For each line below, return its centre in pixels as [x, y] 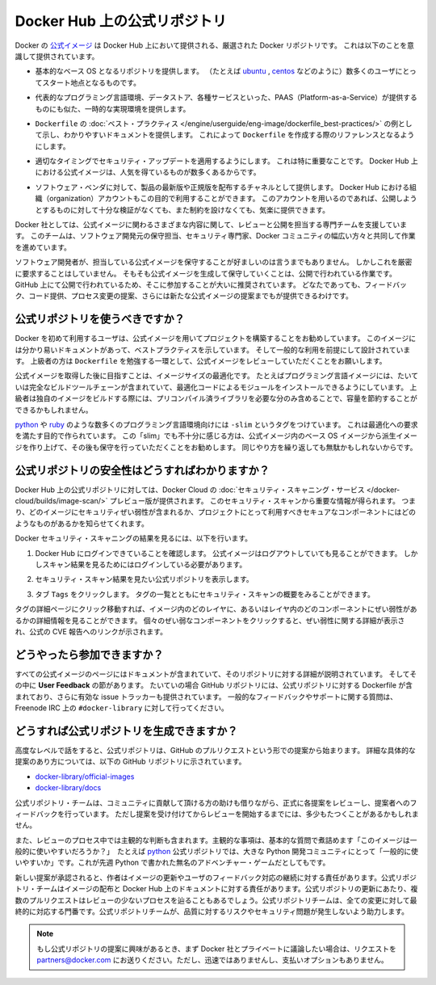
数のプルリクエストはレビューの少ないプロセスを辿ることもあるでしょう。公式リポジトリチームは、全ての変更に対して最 [216, 900]
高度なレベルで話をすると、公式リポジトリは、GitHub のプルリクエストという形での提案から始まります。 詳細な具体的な [215, 750]
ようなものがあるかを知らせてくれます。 [82, 523]
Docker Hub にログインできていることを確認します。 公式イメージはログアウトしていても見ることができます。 [218, 553]
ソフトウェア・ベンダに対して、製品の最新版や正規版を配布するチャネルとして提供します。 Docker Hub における [222, 187]
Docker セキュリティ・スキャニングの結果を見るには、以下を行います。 [133, 538]
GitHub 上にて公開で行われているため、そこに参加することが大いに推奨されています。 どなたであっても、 [190, 284]
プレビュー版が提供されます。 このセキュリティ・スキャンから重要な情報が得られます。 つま [262, 501]
